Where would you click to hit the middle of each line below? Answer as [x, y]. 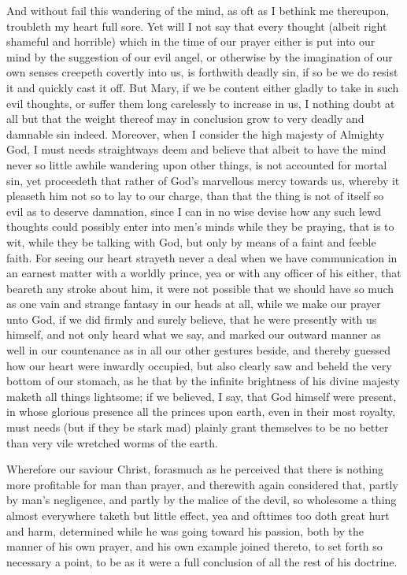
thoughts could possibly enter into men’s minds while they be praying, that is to [200, 226]
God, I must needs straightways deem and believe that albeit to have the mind [196, 149]
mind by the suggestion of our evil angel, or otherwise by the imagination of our [200, 56]
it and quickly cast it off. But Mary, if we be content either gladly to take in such [203, 87]
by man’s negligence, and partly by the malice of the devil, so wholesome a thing [202, 500]
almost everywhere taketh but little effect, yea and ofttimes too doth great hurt [198, 515]
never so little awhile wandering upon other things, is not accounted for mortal [197, 164]
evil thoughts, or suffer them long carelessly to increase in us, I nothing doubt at [201, 103]
